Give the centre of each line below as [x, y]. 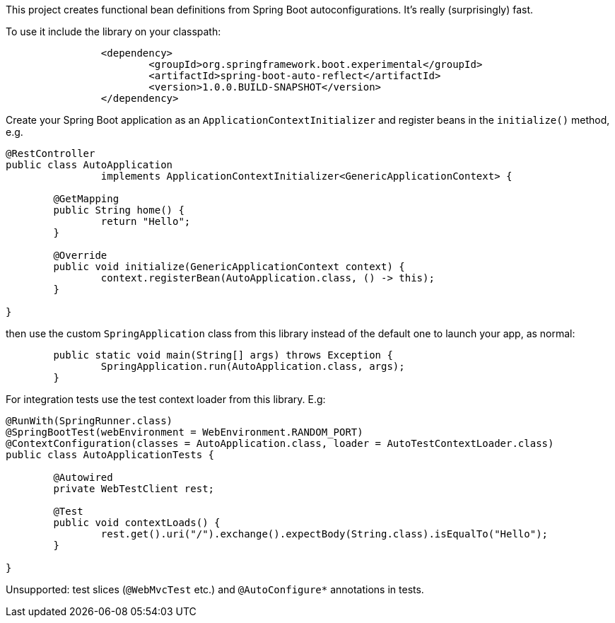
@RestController [51, 153]
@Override [80, 255]
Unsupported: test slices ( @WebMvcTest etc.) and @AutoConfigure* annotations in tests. [215, 589]
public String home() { [119, 210]
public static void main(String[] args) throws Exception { [223, 355]
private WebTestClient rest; [134, 489]
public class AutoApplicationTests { [110, 455]
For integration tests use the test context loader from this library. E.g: [166, 399]
